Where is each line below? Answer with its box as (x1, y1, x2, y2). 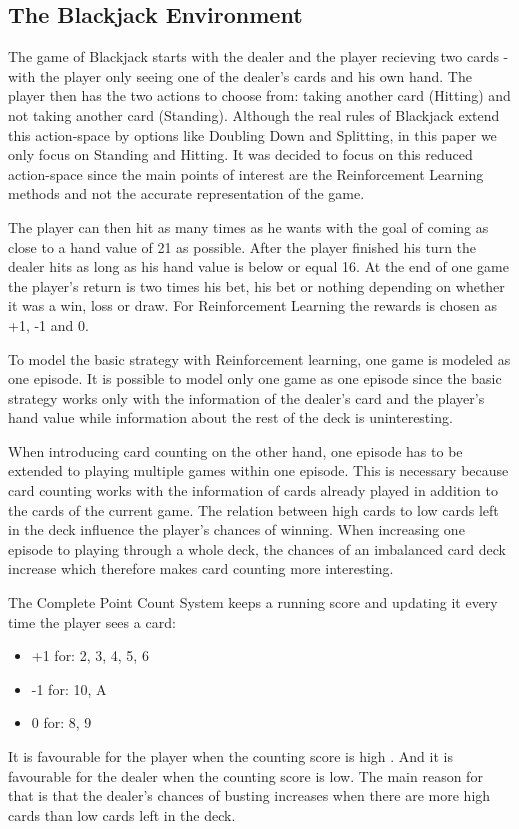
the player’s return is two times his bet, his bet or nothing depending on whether (8, 275, 505, 296)
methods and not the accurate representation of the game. (8, 183, 365, 204)
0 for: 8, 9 (31, 712, 92, 733)
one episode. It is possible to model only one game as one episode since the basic (8, 368, 502, 389)
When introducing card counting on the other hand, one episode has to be (8, 440, 463, 461)
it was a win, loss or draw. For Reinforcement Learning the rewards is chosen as (8, 295, 498, 316)
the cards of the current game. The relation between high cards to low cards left (8, 499, 499, 520)
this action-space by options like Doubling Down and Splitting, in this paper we (8, 124, 497, 145)
